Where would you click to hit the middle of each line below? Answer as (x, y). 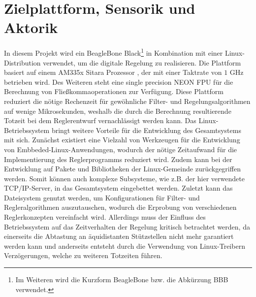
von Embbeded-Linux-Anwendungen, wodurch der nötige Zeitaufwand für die (121, 149)
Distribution (22, 62)
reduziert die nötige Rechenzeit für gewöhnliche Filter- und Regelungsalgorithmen (127, 101)
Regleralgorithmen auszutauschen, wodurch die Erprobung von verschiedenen (120, 207)
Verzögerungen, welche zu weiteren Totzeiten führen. (83, 255)
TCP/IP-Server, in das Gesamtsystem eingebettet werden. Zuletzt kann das (118, 188)
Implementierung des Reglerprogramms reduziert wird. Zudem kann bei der (118, 159)
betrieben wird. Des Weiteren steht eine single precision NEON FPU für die (119, 82)
